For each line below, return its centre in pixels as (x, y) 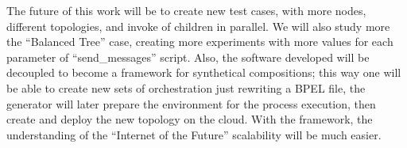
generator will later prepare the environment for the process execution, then (191, 103)
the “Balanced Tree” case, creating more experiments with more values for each (200, 42)
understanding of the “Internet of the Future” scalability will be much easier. (194, 134)
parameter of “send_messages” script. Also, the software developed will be (188, 57)
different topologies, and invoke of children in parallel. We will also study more (198, 26)
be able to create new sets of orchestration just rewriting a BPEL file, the (186, 87)
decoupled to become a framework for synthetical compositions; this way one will (204, 72)
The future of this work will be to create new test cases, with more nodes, (186, 10)
